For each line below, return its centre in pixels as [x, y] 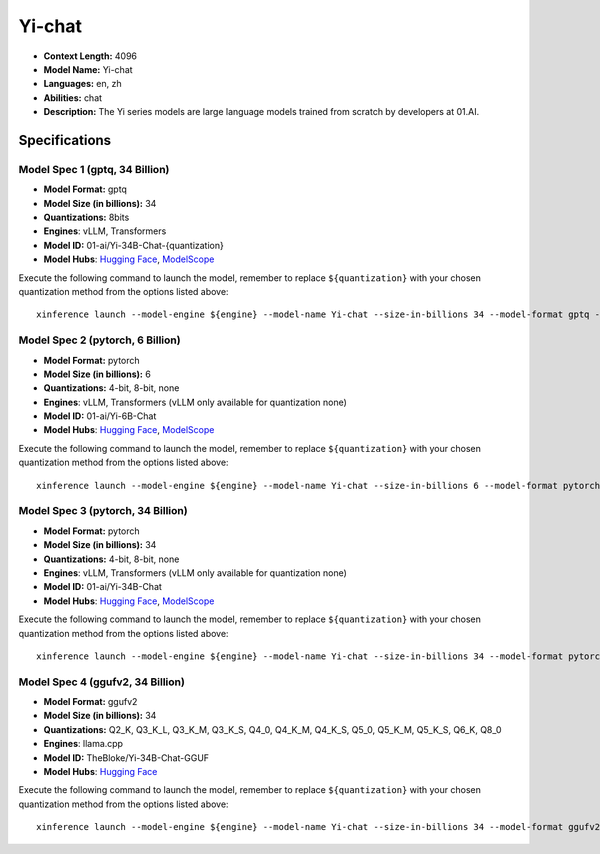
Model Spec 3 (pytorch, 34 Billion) [103, 511]
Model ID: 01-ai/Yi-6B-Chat [100, 416]
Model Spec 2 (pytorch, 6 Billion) [99, 340]
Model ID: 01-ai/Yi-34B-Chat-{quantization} [133, 245]
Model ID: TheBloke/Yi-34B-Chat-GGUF [126, 757]
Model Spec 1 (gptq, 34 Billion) [94, 169]
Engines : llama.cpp [83, 744]
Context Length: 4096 [90, 56]
